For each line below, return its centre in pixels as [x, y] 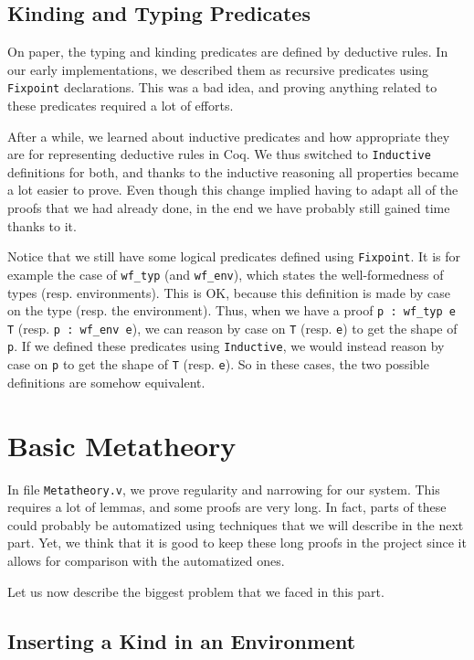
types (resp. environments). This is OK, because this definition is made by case [229, 292]
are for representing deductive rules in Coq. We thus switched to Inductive [219, 154]
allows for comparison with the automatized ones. [146, 560]
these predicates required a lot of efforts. [121, 106]
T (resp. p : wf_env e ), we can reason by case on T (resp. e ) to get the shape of [232, 328]
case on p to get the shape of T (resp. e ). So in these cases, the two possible [218, 364]
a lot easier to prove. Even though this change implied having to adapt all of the [233, 190]
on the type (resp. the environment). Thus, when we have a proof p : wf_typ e [232, 310]
